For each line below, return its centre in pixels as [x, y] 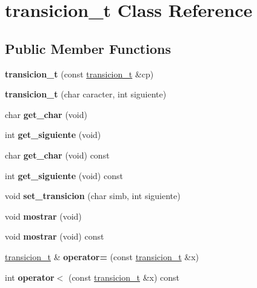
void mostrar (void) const [55, 236]
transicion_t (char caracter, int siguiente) [86, 94]
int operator [30, 277]
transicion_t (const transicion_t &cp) [79, 74]
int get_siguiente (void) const [64, 175]
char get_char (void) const [57, 155]
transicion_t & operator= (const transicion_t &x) [102, 256]
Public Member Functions [88, 48]
